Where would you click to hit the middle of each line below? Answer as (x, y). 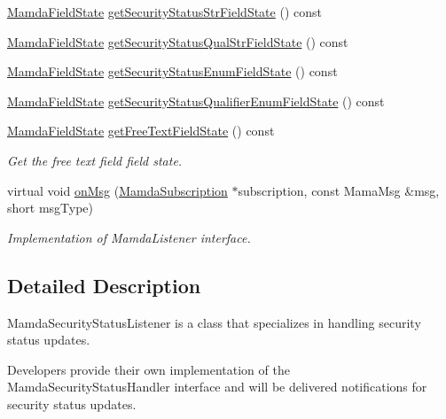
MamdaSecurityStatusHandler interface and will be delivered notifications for (217, 387)
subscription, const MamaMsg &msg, (339, 190)
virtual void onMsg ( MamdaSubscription (117, 190)
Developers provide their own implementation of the (149, 369)
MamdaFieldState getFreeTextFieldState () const (141, 131)
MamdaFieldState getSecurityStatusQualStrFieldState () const (178, 41)
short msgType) (51, 208)
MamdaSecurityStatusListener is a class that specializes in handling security (214, 322)
